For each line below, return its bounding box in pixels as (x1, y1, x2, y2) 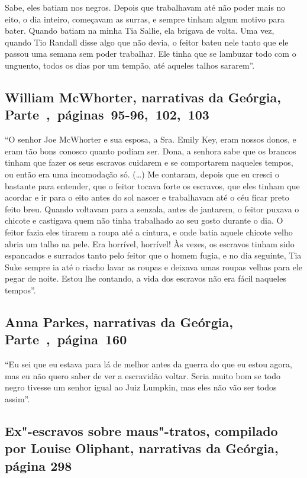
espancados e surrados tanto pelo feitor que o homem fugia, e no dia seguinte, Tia (5, 249, 302, 261)
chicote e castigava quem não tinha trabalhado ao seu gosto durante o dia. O (5, 214, 283, 227)
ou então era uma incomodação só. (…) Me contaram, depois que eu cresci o (5, 167, 279, 180)
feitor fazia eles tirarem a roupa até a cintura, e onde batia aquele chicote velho (5, 225, 293, 238)
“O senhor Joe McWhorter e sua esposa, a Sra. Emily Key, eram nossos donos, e (5, 133, 296, 146)
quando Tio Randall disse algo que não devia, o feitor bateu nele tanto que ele (5, 35, 289, 48)
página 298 (5, 456, 72, 474)
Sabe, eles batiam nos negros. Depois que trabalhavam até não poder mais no (5, 1, 286, 13)
